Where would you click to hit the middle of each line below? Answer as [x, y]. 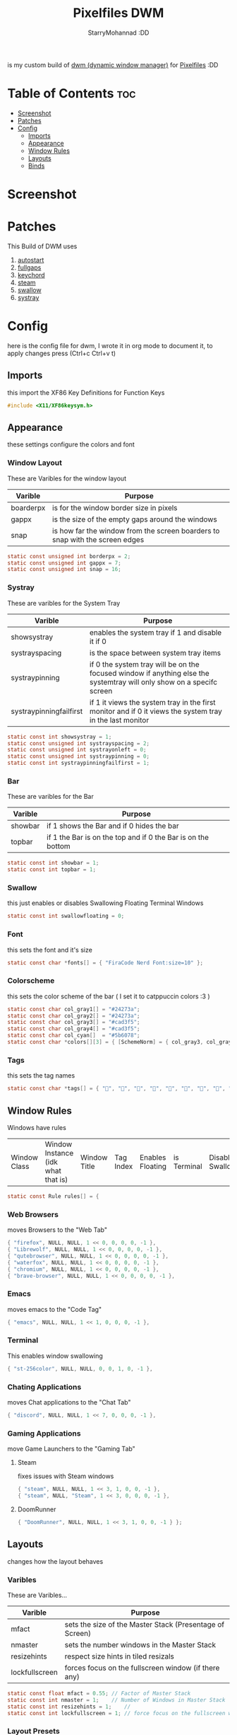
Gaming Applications [44, 1433]
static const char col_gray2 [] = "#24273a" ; [74, 1016]
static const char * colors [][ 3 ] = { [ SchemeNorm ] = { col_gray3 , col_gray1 [121, 1042]
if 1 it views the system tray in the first [153, 702]
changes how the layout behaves [55, 1561]
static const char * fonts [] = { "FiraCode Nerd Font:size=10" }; [105, 963]
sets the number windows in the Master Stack [140, 1644]
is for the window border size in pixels [115, 507]
